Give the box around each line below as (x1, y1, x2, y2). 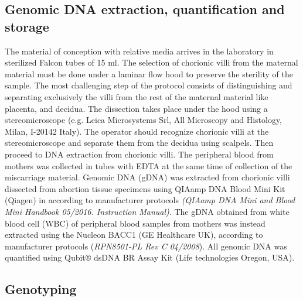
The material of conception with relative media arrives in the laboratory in (5, 45, 274, 57)
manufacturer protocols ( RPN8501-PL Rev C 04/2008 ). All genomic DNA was (5, 240, 287, 252)
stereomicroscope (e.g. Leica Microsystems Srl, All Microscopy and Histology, (5, 114, 282, 126)
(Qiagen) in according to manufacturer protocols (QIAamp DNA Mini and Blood (5, 194, 295, 206)
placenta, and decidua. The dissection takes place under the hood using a (5, 102, 268, 114)
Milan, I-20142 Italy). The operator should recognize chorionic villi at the (5, 125, 269, 137)
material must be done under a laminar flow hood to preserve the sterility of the (5, 67, 294, 80)
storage (5, 17, 49, 35)
